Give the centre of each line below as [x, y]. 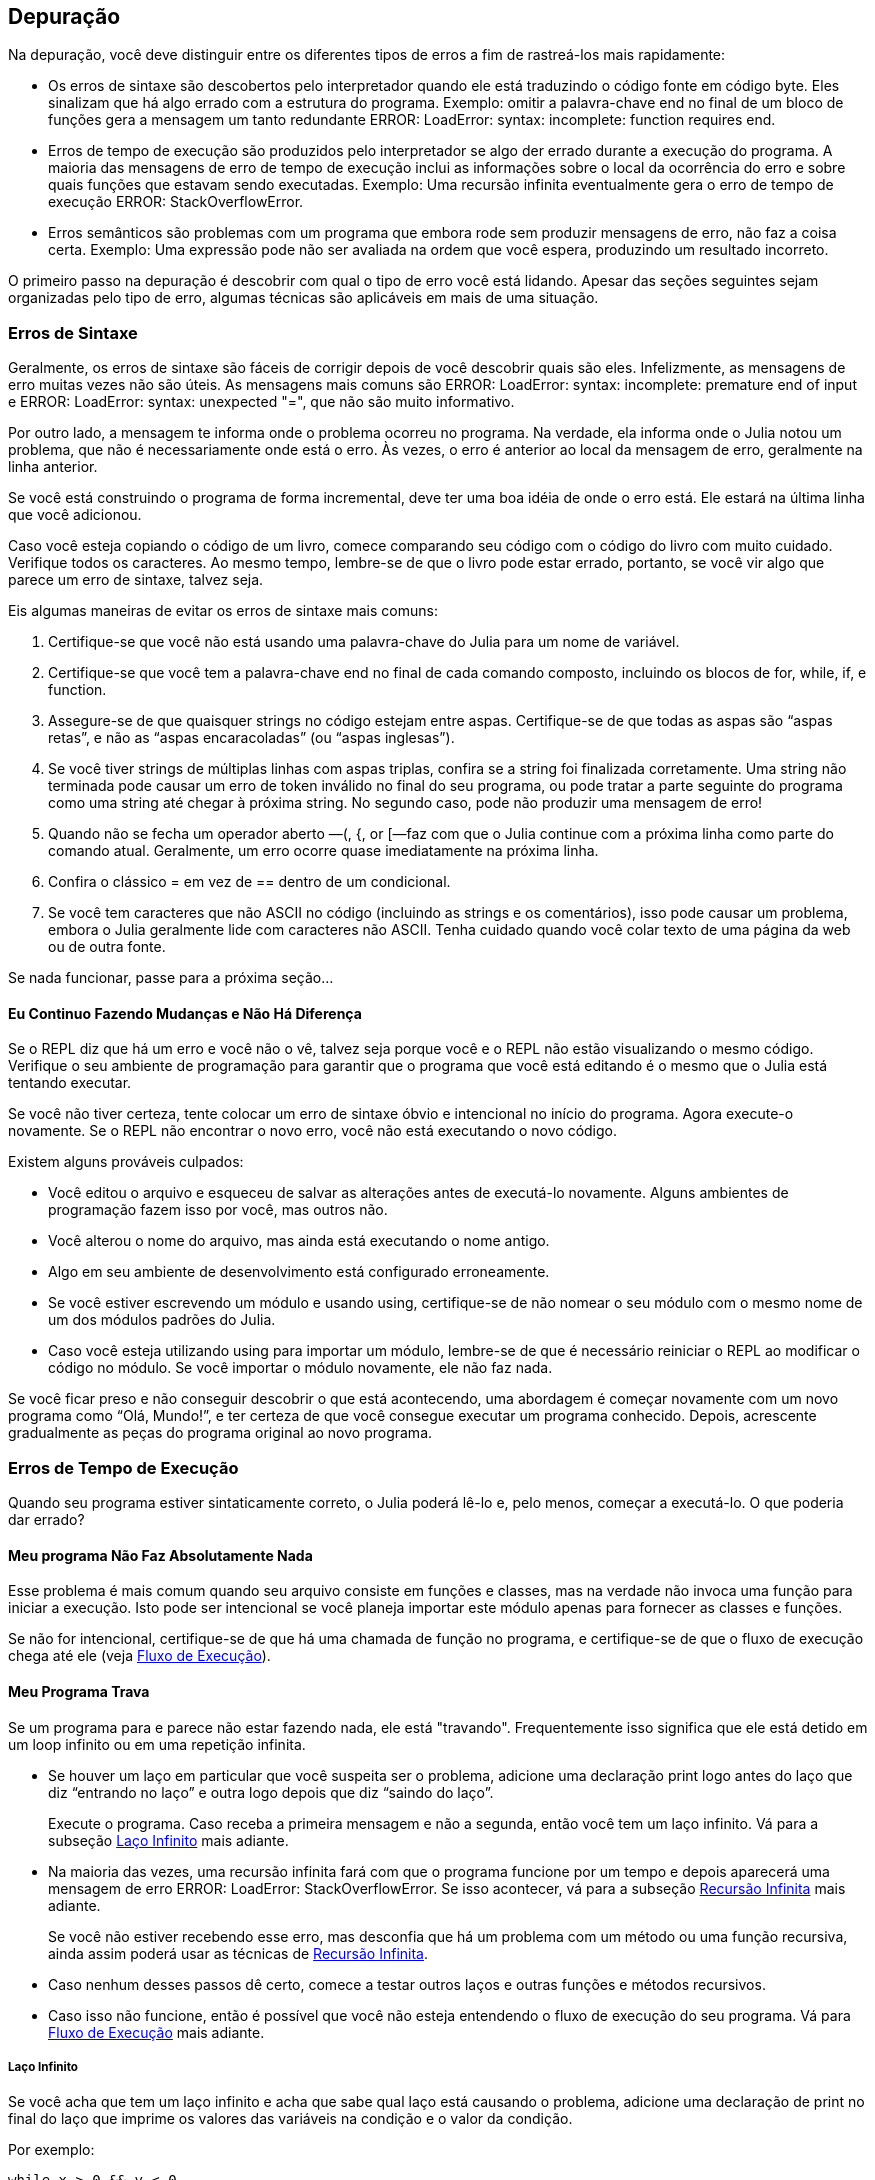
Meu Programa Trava [79, 1691]
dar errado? [46, 1520]
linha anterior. [53, 467]
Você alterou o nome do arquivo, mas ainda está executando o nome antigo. [299, 1241]
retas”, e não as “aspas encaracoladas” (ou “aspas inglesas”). [251, 738]
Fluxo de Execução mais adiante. [156, 2032]
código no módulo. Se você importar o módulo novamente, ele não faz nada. [300, 1368]
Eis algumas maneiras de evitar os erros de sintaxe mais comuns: [223, 611]
